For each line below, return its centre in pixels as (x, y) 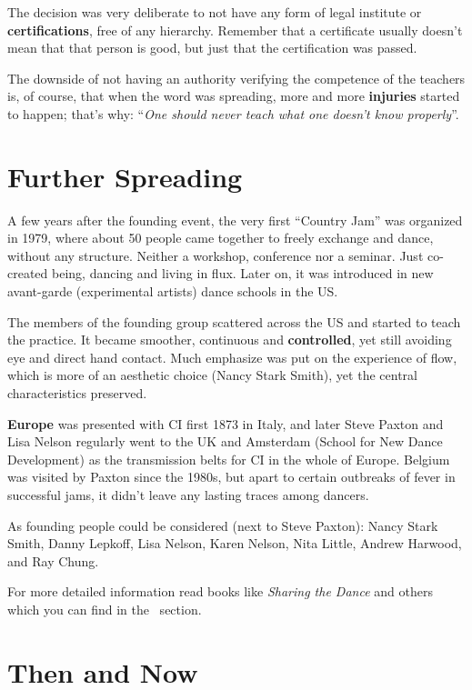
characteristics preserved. (77, 393)
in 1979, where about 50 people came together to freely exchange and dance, (221, 238)
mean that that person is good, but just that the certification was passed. (212, 48)
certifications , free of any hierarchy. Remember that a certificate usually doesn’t (235, 30)
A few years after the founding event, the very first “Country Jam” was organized (235, 220)
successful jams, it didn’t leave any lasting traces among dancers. (188, 495)
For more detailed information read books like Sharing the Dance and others (220, 591)
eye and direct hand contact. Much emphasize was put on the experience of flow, (232, 357)
